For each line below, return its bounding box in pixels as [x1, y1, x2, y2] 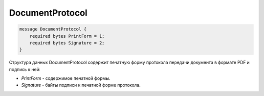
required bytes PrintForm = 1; [29, 33, 105, 39]
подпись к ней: [9, 66, 41, 72]
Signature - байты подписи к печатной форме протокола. [21, 82, 141, 88]
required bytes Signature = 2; [29, 40, 105, 46]
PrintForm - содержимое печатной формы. [21, 75, 110, 81]
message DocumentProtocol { [19, 26, 87, 32]
